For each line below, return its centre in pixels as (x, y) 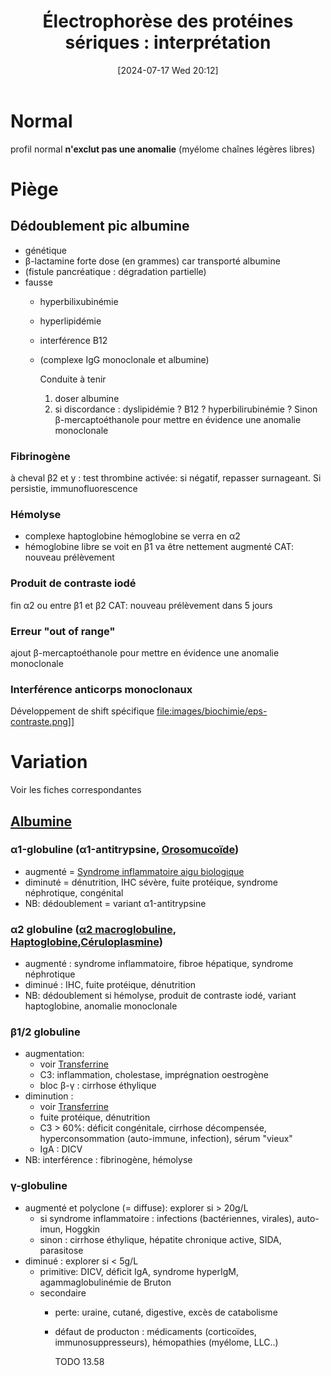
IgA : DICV (61, 1149)
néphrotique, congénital (74, 892)
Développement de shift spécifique (82, 711)
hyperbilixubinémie (79, 301)
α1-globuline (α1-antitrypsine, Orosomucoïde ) (125, 850)
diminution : (49, 1096)
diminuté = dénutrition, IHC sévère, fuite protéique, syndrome (151, 882)
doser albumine (87, 398)
